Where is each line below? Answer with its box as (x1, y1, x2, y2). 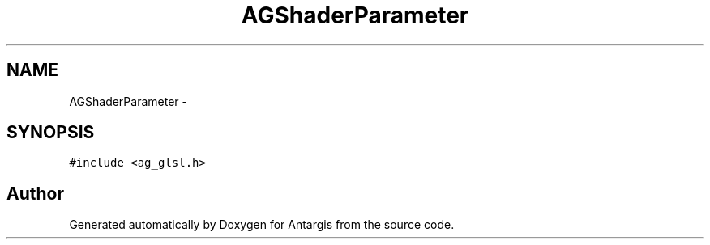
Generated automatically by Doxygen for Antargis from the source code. (69, 218, 455, 232)
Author (6, 183, 64, 204)
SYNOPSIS (6, 122, 95, 143)
